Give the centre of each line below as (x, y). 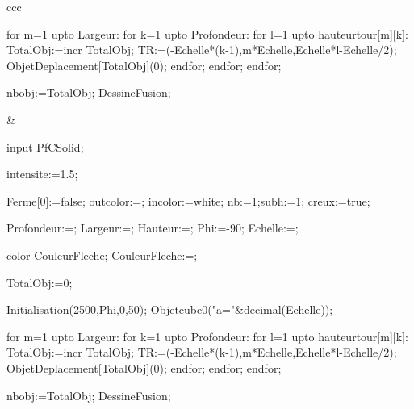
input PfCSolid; (45, 146)
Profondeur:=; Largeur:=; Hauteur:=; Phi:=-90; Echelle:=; (153, 228)
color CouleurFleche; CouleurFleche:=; (102, 255)
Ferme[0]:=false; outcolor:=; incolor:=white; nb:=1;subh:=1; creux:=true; (188, 200)
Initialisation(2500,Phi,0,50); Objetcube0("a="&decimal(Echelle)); (170, 309)
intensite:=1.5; (42, 174)
